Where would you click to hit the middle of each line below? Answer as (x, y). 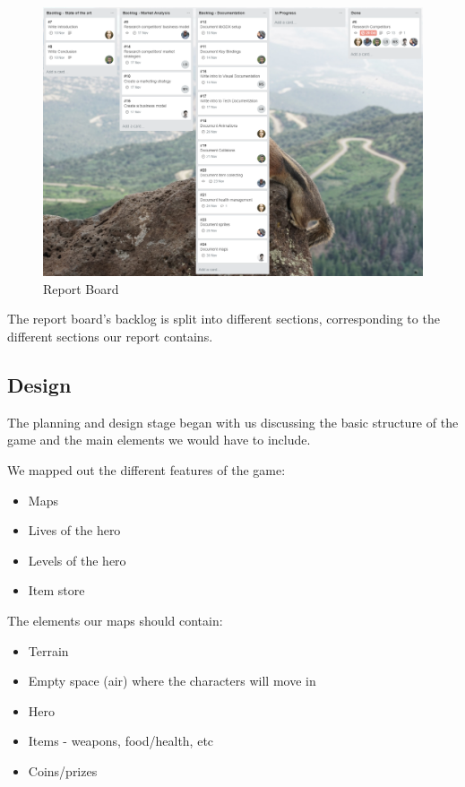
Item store (56, 590)
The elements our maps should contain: (115, 620)
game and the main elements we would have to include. (159, 440)
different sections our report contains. (110, 336)
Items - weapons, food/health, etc (121, 741)
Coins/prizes (63, 770)
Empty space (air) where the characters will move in (172, 681)
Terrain (48, 650)
